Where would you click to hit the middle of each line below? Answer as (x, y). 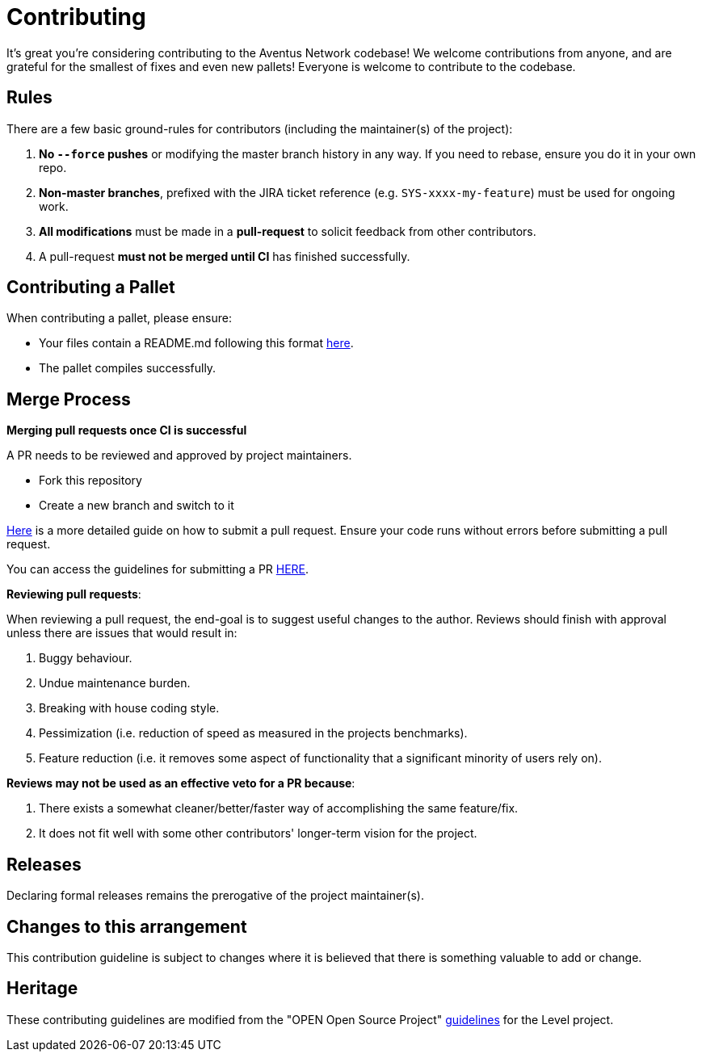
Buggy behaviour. (86, 658)
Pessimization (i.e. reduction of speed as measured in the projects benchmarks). (253, 733)
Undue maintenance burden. (115, 683)
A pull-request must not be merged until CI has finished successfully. (225, 256)
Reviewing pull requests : (74, 594)
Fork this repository (90, 481)
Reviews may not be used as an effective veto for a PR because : (181, 783)
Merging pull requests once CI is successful (127, 430)
